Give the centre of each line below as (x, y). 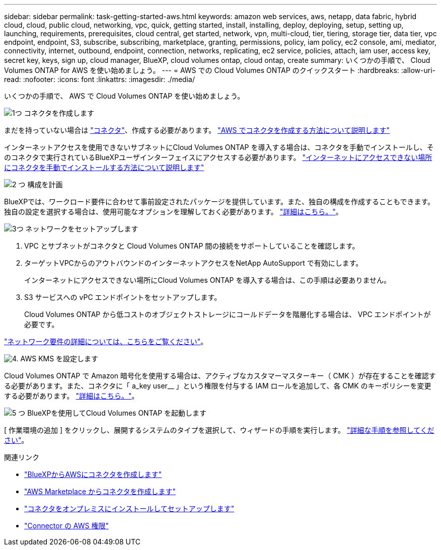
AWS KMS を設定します (59, 359)
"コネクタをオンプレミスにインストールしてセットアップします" (129, 508)
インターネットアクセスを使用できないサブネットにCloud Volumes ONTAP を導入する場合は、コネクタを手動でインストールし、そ (219, 147)
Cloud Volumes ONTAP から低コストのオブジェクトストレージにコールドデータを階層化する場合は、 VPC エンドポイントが (228, 314)
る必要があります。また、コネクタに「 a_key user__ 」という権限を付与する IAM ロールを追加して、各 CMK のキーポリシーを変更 (218, 386)
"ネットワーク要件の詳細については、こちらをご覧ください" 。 (106, 341)
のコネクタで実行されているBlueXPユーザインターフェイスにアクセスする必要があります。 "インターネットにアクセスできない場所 (218, 157)
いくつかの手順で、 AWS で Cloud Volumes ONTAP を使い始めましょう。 (124, 96)
